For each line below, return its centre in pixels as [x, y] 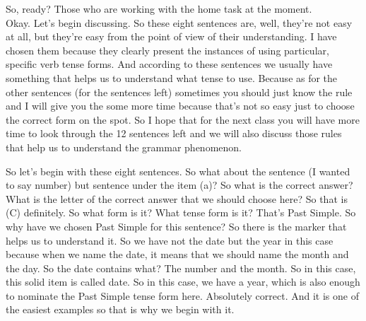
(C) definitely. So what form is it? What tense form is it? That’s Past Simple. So [181, 212]
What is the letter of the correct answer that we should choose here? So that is [177, 198]
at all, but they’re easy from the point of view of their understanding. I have [171, 36]
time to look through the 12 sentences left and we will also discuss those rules [174, 133]
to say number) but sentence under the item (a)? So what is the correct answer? [179, 185]
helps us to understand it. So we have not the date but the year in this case [170, 240]
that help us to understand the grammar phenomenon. [124, 147]
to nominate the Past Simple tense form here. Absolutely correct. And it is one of [182, 295]
